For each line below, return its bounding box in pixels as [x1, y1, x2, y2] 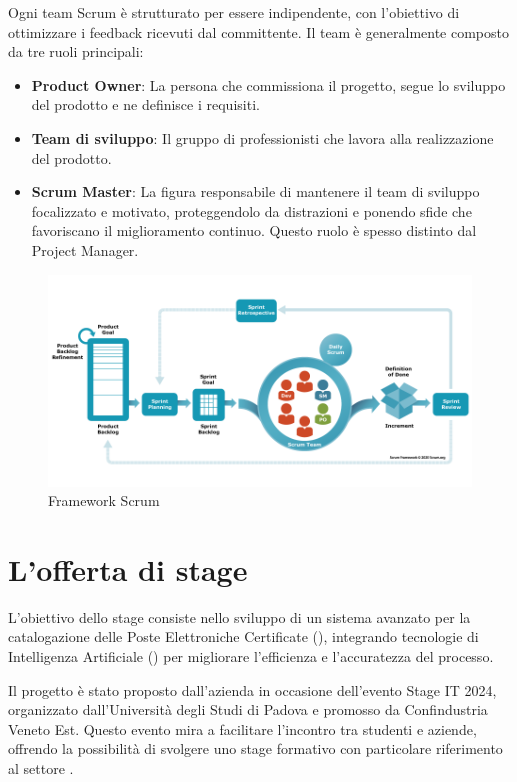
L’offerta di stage [8, 548, 248, 589]
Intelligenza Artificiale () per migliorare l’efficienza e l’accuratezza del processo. [8, 646, 494, 667]
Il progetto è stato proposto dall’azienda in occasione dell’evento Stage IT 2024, [8, 679, 497, 700]
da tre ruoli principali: [8, 41, 144, 62]
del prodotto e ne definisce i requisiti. [31, 94, 260, 115]
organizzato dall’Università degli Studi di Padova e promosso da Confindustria [8, 699, 488, 720]
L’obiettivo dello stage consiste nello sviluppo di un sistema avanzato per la [8, 606, 471, 627]
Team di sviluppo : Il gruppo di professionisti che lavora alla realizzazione [31, 127, 494, 148]
